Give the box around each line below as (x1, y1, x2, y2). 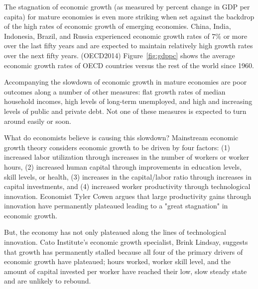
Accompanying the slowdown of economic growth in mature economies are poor (4, 77, 247, 87)
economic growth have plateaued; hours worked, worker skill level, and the (4, 256, 231, 267)
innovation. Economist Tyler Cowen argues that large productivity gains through (4, 191, 252, 201)
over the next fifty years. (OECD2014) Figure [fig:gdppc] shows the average (4, 50, 235, 60)
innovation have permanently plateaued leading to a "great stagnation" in (4, 200, 228, 211)
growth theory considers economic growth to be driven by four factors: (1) (4, 142, 230, 152)
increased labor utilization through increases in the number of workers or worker (4, 152, 249, 162)
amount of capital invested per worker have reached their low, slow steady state (4, 266, 247, 276)
